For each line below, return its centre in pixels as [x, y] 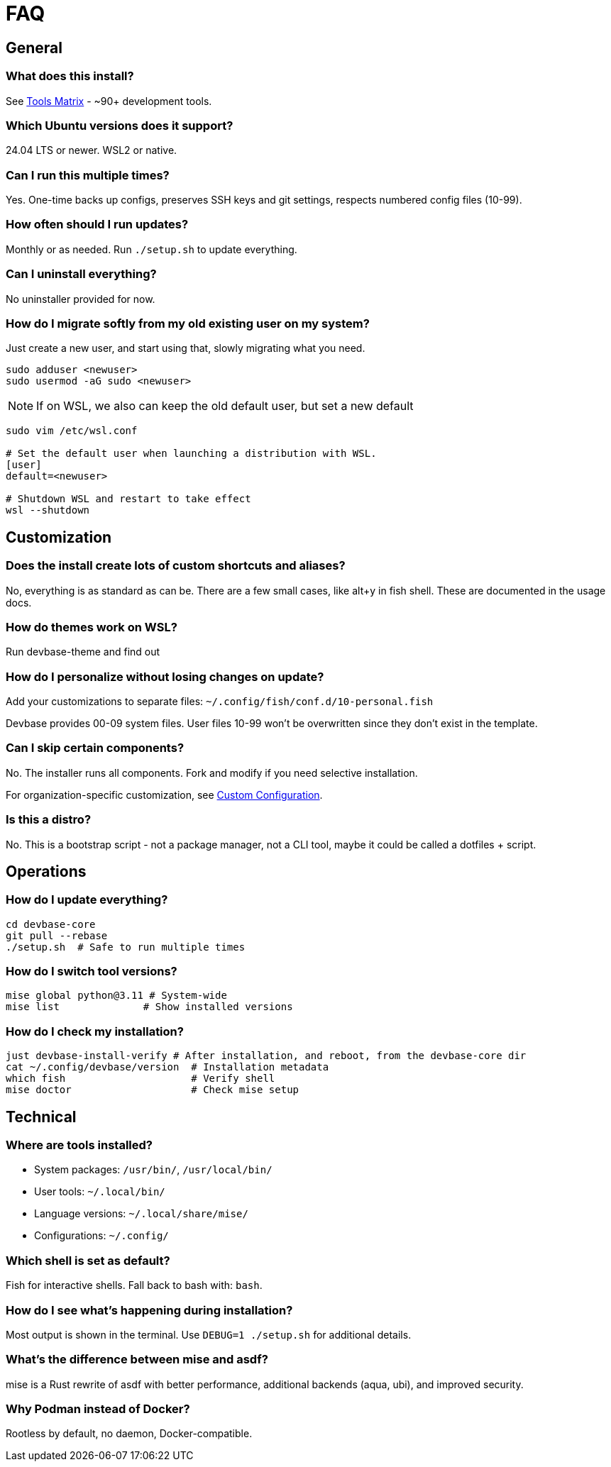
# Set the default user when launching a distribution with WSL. [191, 454]
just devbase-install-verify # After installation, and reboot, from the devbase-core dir [266, 1056]
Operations [46, 871]
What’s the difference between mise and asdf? [137, 1360]
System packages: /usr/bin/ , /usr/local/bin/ [153, 1170]
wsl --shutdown [48, 510]
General [34, 48]
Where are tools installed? [79, 1145]
